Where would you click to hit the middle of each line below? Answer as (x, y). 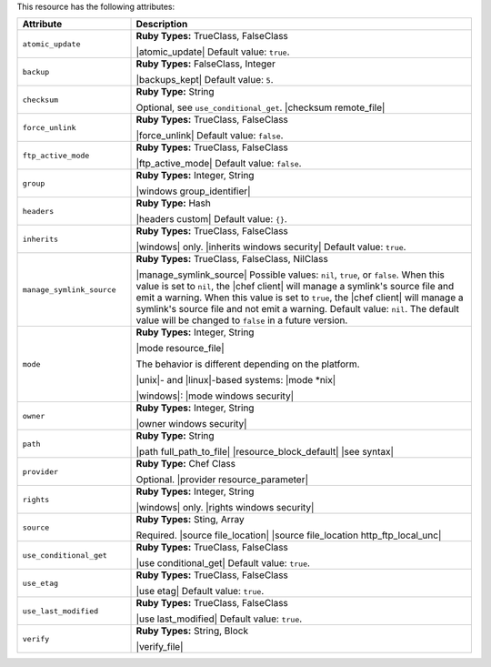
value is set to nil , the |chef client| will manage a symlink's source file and (295, 287)
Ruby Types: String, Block (192, 631)
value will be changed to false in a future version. (242, 320)
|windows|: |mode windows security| (215, 396)
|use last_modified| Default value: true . (219, 619)
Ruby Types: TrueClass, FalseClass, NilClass (232, 259)
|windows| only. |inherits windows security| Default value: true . (271, 248)
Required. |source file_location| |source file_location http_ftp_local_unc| (289, 535)
